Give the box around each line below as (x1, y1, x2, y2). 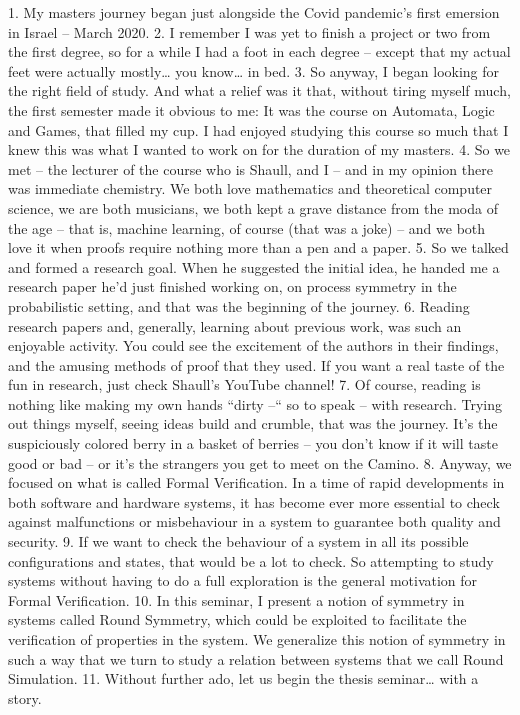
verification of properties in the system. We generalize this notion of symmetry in (8, 629, 506, 649)
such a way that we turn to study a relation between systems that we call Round (8, 648, 504, 669)
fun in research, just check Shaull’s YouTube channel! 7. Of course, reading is (8, 374, 481, 395)
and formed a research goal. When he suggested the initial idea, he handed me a (8, 256, 500, 277)
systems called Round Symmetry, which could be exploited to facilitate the (8, 609, 467, 630)
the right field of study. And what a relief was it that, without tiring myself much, (8, 80, 511, 101)
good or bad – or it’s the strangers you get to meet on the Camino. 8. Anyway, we (8, 452, 512, 473)
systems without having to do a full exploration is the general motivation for (8, 570, 478, 591)
